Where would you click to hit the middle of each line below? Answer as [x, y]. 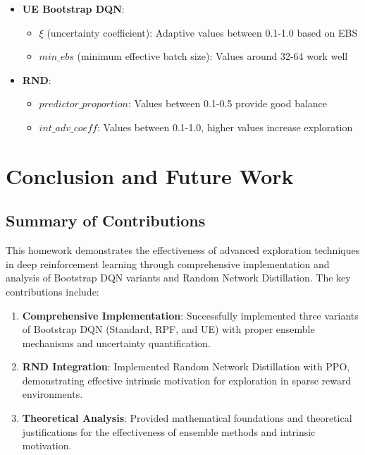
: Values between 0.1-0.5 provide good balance [228, 103]
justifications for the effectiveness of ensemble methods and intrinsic [169, 431]
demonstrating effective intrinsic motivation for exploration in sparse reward [187, 380]
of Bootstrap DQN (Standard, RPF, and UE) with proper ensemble [168, 329]
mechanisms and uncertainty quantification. [116, 342]
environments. [52, 394]
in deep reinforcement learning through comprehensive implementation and [168, 263]
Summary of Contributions [106, 220]
